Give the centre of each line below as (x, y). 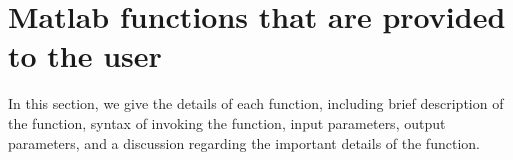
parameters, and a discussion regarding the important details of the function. (244, 142)
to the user (85, 55)
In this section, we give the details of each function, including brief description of (256, 103)
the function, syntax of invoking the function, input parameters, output (227, 122)
